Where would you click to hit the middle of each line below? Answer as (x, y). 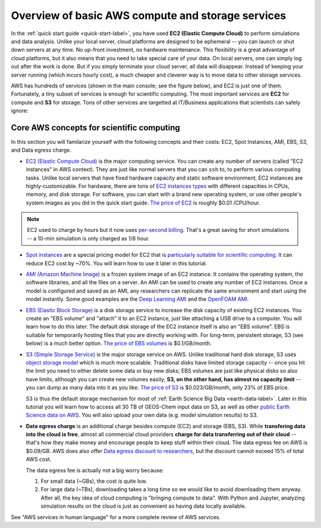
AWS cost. (39, 459)
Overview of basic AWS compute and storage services (149, 15)
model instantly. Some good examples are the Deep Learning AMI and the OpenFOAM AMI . (137, 299)
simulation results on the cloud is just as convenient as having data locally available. (144, 506)
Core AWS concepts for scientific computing (96, 128)
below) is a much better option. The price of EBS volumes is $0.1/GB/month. (119, 343)
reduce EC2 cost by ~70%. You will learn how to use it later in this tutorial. (117, 263)
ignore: (20, 111)
